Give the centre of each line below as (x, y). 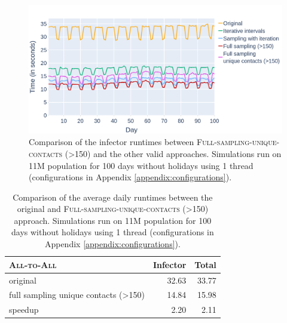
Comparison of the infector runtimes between (112, 142)
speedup (24, 310)
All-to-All (33, 264)
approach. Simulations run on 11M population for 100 (113, 220)
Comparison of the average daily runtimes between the (113, 197)
